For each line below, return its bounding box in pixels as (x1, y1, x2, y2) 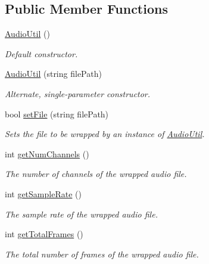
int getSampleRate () (5, 187, 82, 200)
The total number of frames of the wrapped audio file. (5, 247, 199, 260)
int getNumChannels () (5, 147, 89, 160)
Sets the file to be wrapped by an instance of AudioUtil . (5, 128, 205, 140)
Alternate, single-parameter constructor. (5, 87, 151, 100)
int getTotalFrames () (5, 228, 83, 240)
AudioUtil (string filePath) (5, 67, 102, 80)
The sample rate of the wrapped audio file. (5, 207, 158, 220)
